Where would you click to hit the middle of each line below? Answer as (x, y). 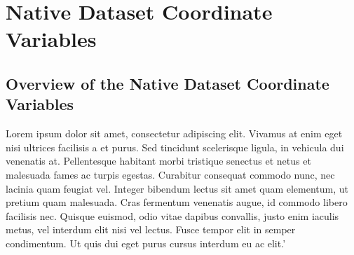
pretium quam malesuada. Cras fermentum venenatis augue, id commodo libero (177, 202)
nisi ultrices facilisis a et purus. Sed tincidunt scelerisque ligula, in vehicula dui (175, 147)
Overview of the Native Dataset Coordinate (168, 83)
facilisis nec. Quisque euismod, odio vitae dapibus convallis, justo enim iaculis (172, 215)
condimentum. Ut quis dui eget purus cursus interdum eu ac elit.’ (146, 243)
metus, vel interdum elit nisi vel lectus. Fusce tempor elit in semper (151, 229)
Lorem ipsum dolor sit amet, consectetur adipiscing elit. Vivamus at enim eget (174, 133)
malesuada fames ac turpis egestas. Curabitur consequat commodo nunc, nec (170, 174)
